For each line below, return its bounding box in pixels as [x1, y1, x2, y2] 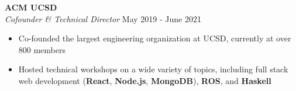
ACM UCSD [5, 1, 57, 13]
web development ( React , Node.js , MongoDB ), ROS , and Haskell [18, 74, 271, 86]
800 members [18, 43, 66, 55]
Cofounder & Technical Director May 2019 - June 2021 [5, 12, 201, 24]
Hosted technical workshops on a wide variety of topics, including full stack [18, 63, 288, 75]
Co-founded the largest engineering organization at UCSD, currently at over [18, 32, 291, 44]
